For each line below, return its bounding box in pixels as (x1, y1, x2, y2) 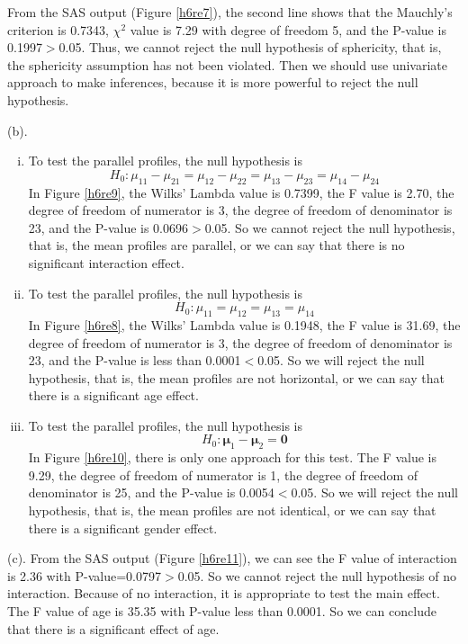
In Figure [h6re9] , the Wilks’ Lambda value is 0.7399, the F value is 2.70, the (28, 183, 454, 201)
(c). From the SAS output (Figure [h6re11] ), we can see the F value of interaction (7, 549, 457, 568)
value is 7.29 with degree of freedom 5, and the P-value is (130, 20, 446, 39)
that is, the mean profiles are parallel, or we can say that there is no (28, 236, 405, 255)
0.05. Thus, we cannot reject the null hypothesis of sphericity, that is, (58, 38, 442, 57)
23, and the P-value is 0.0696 (28, 218, 189, 237)
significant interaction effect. (28, 253, 184, 272)
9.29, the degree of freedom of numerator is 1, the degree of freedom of (28, 465, 418, 484)
